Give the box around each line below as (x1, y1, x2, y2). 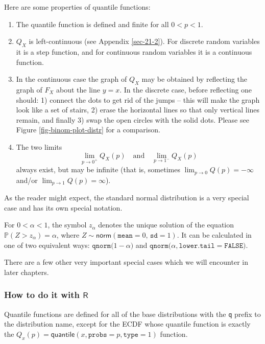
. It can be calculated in (177, 230, 252, 240)
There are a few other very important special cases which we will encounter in (4, 257, 248, 267)
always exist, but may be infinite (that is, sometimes (16, 164, 180, 175)
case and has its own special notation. (4, 202, 123, 213)
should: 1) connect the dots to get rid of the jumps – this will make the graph (16, 94, 260, 105)
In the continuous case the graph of (16, 74, 127, 84)
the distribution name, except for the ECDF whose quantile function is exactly (4, 318, 251, 329)
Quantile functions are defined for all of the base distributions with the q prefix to (4, 308, 261, 319)
